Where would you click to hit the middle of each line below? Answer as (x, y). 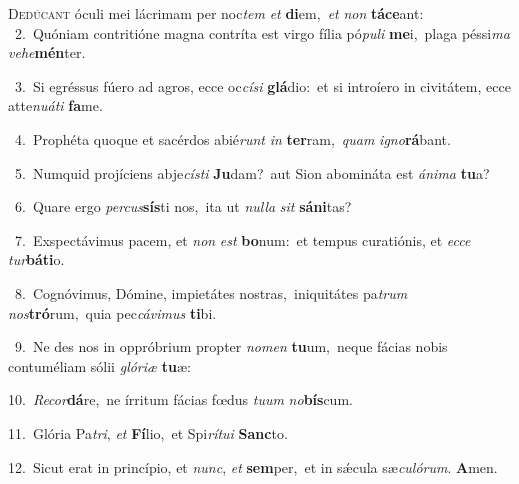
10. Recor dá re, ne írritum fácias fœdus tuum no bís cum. (180, 399)
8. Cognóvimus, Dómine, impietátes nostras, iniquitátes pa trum (211, 292)
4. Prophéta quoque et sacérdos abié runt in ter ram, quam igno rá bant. (232, 138)
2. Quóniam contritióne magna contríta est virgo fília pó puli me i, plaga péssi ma (262, 32)
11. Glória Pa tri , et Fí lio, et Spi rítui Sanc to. (148, 432)
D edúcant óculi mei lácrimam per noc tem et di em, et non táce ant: (216, 13)
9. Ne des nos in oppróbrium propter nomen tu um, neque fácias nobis (231, 346)
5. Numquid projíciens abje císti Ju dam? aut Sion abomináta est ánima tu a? (252, 172)
